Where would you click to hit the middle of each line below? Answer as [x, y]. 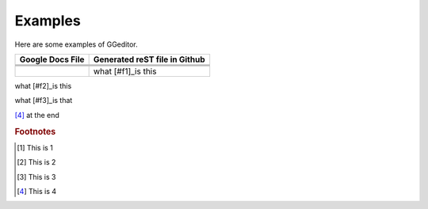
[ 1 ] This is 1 [35, 147]
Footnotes [35, 131]
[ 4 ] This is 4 [37, 191]
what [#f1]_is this [125, 71]
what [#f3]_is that [44, 101]
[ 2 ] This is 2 [36, 162]
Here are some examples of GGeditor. [76, 44]
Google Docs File [52, 59]
